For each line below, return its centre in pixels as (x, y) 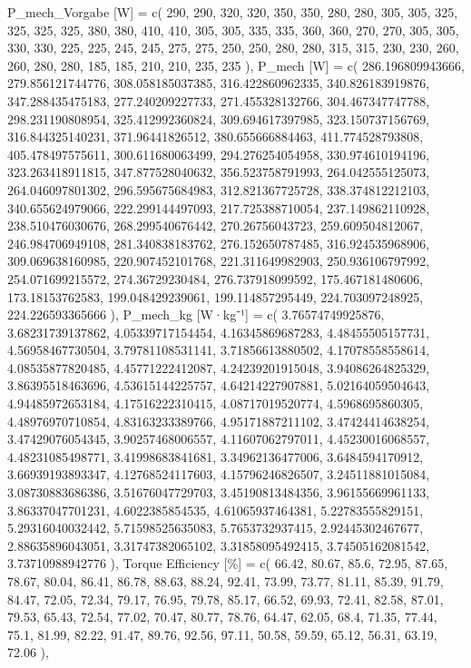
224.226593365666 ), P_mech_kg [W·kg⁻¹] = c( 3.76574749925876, (196, 314)
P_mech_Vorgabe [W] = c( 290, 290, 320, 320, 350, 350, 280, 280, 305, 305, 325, (233, 12)
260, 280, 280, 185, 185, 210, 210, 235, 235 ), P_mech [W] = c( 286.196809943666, (236, 65)
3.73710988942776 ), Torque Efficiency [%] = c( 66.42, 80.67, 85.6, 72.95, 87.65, (228, 563)
